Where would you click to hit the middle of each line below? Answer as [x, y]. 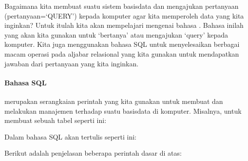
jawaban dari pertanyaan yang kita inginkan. [72, 63]
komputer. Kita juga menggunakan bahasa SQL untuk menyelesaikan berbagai [122, 44]
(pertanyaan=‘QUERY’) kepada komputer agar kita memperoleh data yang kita [124, 15]
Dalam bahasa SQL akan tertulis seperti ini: [70, 136]
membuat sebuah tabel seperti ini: [56, 120]
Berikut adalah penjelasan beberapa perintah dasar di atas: [93, 153]
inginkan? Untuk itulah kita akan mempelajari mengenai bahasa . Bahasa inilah [124, 25]
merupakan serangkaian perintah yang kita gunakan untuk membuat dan [114, 101]
